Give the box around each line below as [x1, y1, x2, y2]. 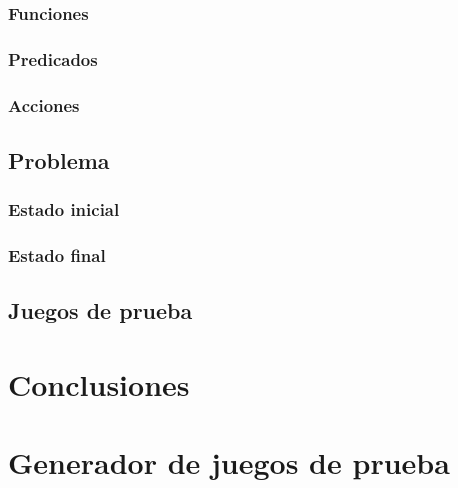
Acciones [8, 92, 80, 117]
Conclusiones [8, 363, 190, 404]
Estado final [8, 243, 106, 268]
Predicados [8, 46, 98, 71]
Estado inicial [8, 197, 120, 222]
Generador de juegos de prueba [8, 442, 450, 483]
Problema [8, 144, 110, 175]
